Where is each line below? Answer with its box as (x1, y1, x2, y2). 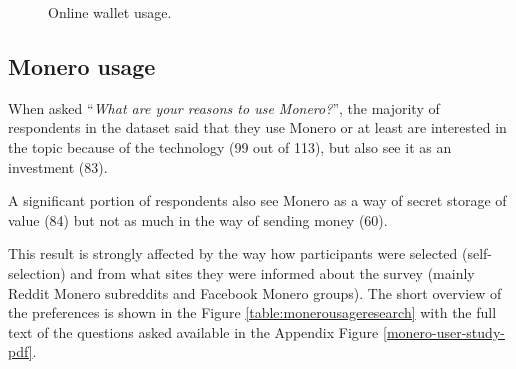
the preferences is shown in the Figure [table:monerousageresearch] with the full (8, 302, 497, 323)
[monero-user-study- (382, 321, 505, 342)
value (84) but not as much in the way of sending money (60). (8, 209, 388, 230)
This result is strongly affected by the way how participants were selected (8, 243, 458, 264)
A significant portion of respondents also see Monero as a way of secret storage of (8, 190, 507, 211)
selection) (8, 262, 66, 283)
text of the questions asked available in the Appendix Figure (8, 321, 379, 342)
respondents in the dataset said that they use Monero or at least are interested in (8, 117, 507, 138)
